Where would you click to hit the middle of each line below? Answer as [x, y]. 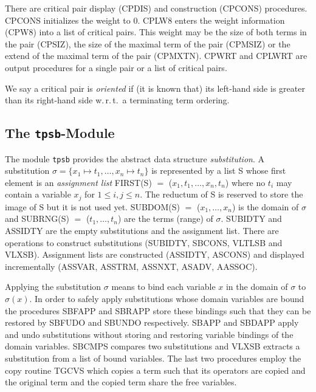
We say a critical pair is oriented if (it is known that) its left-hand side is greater [155, 88]
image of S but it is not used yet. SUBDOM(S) [92, 206]
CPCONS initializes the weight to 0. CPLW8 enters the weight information [145, 20]
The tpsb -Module [60, 133]
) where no [245, 182]
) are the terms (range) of [166, 218]
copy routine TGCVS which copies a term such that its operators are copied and [155, 370]
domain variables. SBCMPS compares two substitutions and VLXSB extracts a [153, 346]
